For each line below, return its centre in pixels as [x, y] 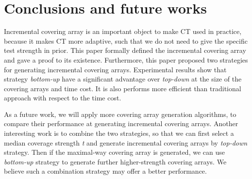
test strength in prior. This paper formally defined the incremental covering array [125, 50]
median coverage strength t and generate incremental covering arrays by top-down [126, 142]
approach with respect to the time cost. [63, 98]
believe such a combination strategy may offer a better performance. [105, 171]
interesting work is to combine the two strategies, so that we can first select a [119, 133]
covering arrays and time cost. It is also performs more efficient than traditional [123, 88]
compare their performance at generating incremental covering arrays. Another [121, 123]
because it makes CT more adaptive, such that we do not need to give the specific [126, 41]
